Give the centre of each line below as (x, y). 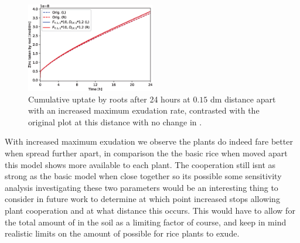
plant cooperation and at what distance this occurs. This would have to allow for (150, 210)
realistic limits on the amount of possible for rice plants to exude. (122, 233)
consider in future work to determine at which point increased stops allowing (142, 199)
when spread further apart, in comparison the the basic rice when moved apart (146, 153)
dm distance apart (243, 99)
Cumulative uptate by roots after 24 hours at (109, 99)
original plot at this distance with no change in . (115, 121)
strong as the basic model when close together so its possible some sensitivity (143, 176)
